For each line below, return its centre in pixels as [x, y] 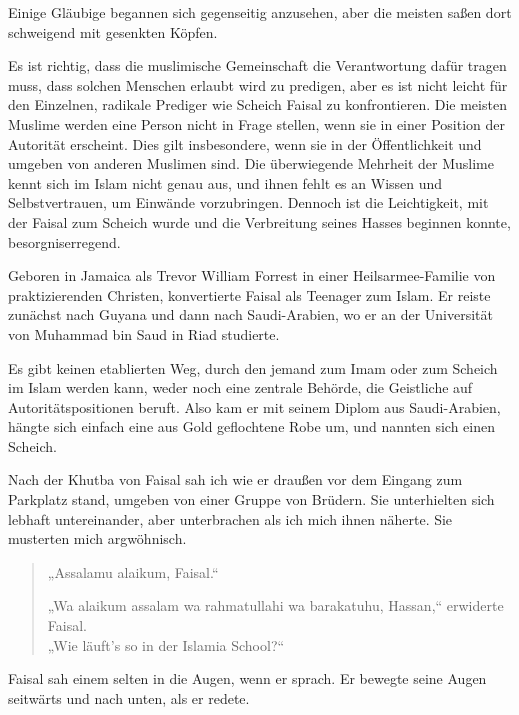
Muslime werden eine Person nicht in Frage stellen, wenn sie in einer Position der [256, 123]
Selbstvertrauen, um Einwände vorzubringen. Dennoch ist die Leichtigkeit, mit [248, 202]
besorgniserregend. [64, 241]
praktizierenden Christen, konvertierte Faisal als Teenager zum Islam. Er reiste [249, 294]
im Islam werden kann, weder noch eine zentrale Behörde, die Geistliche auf [240, 387]
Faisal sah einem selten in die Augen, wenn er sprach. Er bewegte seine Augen [247, 678]
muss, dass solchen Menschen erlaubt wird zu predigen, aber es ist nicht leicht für [258, 84]
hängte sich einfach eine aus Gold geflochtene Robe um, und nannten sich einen [252, 426]
